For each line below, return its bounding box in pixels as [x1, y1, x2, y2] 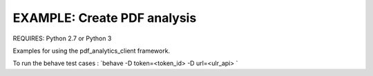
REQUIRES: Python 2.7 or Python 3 [12, 34, 112, 42]
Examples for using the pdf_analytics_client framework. [12, 47, 171, 55]
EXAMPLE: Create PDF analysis [12, 10, 197, 25]
